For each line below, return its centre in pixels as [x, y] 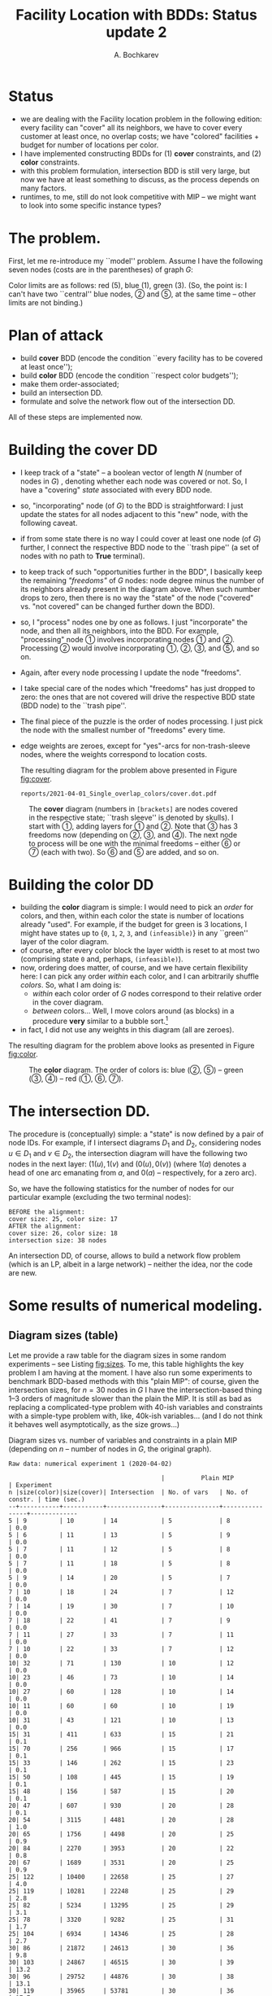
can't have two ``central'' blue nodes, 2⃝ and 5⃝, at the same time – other [132, 294]
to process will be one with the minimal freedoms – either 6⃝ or [135, 843]
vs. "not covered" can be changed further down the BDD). [117, 606]
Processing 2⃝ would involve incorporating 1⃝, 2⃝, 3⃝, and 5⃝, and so [140, 648]
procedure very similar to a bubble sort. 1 [100, 1021]
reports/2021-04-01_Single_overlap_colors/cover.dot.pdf [119, 794]
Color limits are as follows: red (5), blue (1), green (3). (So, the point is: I [128, 285]
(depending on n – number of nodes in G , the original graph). [110, 1449]
